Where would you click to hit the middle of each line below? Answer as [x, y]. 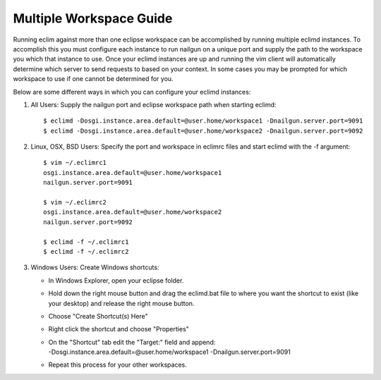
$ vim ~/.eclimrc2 [75, 202]
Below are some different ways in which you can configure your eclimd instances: [132, 92]
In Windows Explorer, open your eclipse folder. [116, 280]
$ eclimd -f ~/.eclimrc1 [86, 242]
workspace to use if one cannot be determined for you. [93, 79]
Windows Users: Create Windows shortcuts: [95, 267]
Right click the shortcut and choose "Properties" [119, 329]
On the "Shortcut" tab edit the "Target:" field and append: [132, 342]
